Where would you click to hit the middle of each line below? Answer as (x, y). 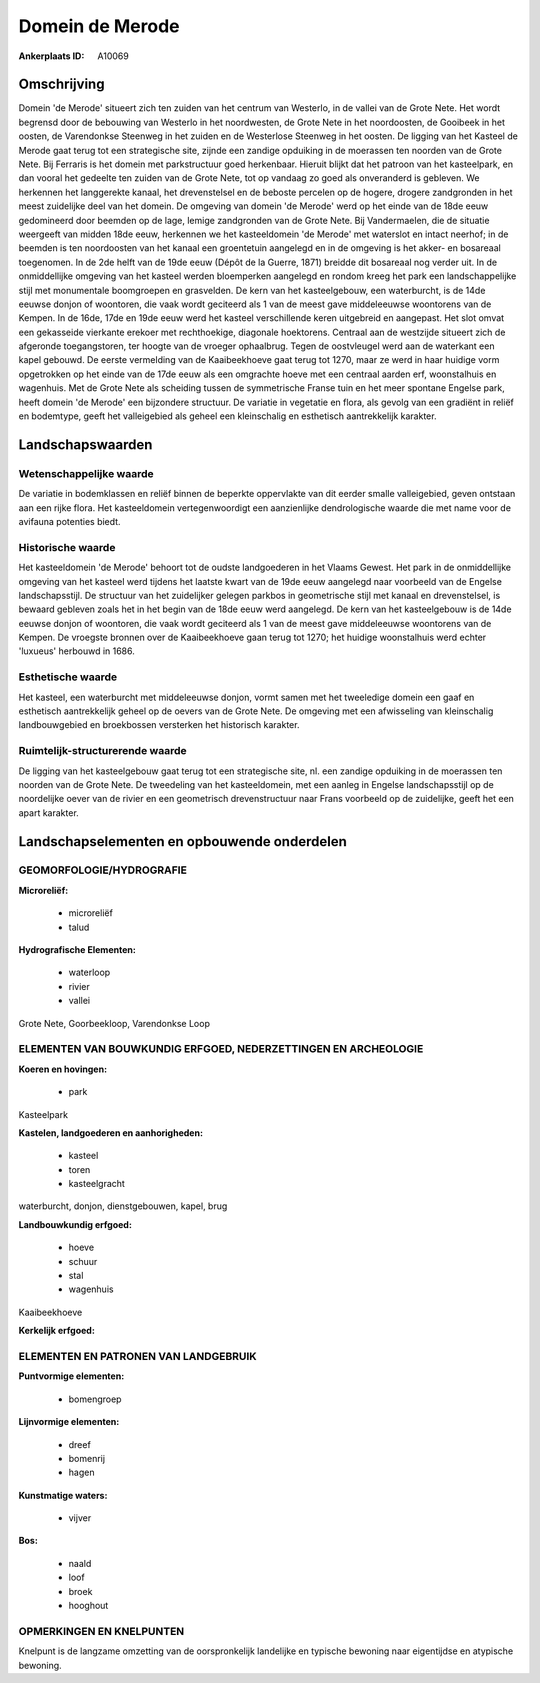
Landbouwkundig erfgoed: (75, 1224)
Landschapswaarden (85, 444)
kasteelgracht (96, 1184)
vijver (80, 1518)
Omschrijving (61, 84)
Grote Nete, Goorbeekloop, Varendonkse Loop (114, 1023)
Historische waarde (67, 547)
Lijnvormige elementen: (69, 1422)
